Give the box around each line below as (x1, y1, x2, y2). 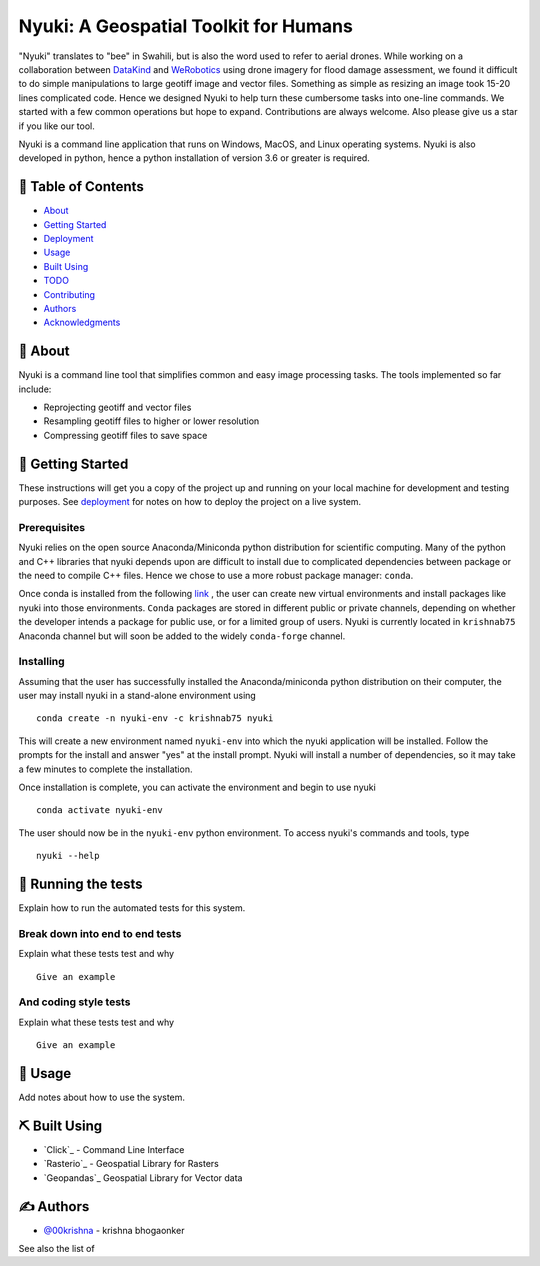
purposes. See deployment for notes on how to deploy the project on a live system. (18, 496, 362, 508)
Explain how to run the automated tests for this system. (18, 902, 246, 914)
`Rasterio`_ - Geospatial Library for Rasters (43, 1158, 219, 1170)
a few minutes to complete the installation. (18, 763, 193, 775)
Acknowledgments (43, 316, 121, 329)
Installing (18, 655, 65, 669)
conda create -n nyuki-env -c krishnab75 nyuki (36, 713, 274, 724)
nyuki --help (36, 850, 100, 862)
